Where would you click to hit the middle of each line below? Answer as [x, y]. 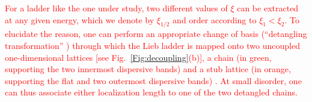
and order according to [215, 19]
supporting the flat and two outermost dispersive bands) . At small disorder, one [153, 80]
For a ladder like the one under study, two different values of [116, 8]
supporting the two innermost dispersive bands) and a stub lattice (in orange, [148, 69]
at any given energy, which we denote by [80, 19]
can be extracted [268, 8]
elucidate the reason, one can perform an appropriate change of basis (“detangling [156, 34]
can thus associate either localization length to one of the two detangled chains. [151, 92]
